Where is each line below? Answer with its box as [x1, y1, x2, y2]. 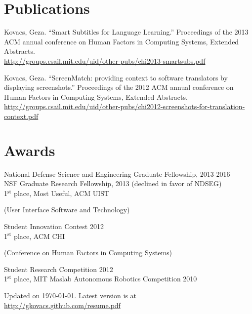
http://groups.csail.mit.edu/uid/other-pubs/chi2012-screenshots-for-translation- [4, 101, 245, 112]
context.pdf [4, 111, 39, 121]
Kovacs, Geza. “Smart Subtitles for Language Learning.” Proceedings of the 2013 [4, 27, 249, 37]
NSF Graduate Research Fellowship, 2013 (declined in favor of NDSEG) [4, 178, 222, 189]
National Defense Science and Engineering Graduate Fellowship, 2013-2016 [4, 168, 230, 179]
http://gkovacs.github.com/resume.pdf [4, 300, 121, 310]
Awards [4, 140, 55, 160]
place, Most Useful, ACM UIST [14, 188, 110, 198]
